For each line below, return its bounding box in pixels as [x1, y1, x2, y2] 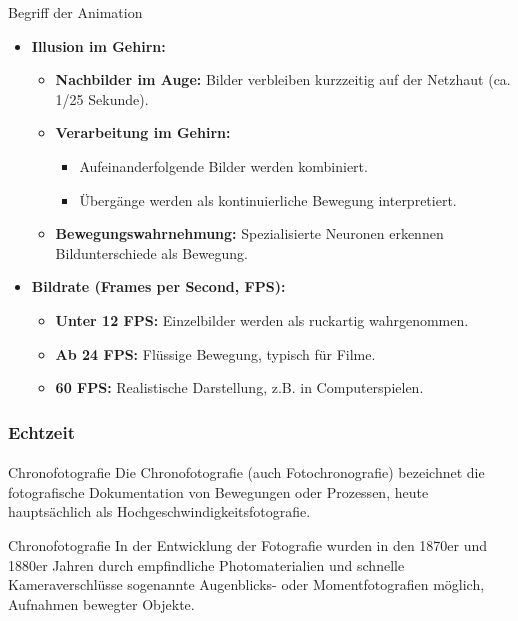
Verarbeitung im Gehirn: [55, 122, 231, 143]
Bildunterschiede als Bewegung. [55, 242, 248, 263]
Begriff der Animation [8, 2, 143, 22]
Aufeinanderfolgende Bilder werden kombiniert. [79, 155, 368, 176]
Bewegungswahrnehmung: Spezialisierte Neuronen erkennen [55, 223, 444, 244]
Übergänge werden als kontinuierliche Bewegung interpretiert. [79, 189, 457, 210]
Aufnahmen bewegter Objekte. [8, 593, 195, 614]
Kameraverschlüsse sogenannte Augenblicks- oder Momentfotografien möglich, [8, 574, 485, 595]
